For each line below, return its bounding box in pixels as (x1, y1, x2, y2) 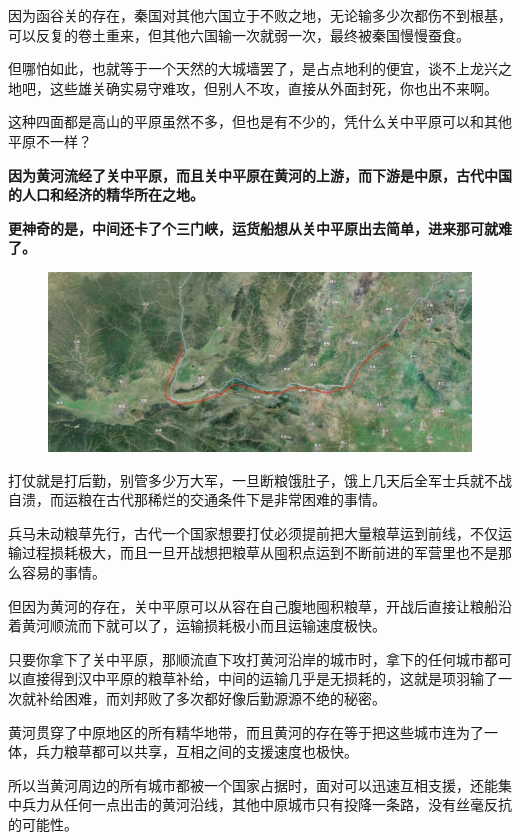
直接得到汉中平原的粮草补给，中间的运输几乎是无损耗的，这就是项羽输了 (21, 668, 498, 689)
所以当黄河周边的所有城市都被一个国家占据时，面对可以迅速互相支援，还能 (8, 774, 498, 795)
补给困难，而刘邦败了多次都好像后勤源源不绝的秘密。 (35, 687, 386, 708)
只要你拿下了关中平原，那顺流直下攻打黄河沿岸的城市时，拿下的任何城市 (8, 648, 484, 669)
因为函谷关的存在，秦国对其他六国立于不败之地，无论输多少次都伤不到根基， (8, 5, 512, 25)
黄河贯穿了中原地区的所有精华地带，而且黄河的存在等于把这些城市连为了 (8, 721, 484, 742)
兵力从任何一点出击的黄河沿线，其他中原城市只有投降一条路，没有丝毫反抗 (21, 794, 512, 815)
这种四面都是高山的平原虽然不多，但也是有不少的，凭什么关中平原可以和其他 (8, 111, 512, 132)
